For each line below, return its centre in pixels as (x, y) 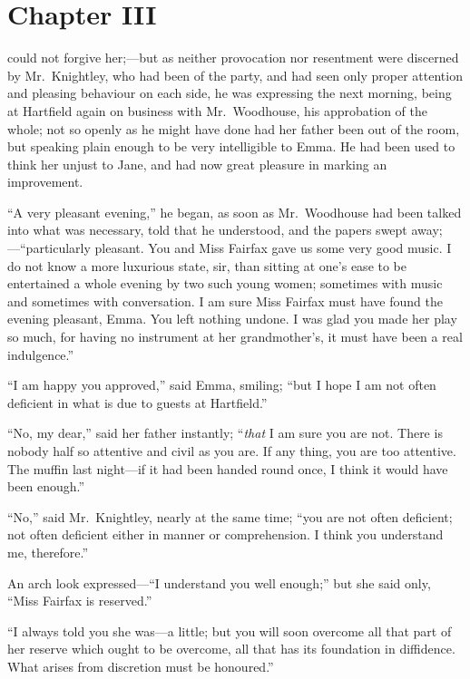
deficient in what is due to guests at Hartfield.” (137, 402)
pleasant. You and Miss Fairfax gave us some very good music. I (273, 248)
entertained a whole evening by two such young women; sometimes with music (225, 283)
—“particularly (49, 248)
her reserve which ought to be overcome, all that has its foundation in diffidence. (231, 649)
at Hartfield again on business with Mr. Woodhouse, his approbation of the (217, 110)
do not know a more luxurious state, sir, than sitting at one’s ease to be (207, 265)
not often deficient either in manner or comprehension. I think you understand (225, 534)
